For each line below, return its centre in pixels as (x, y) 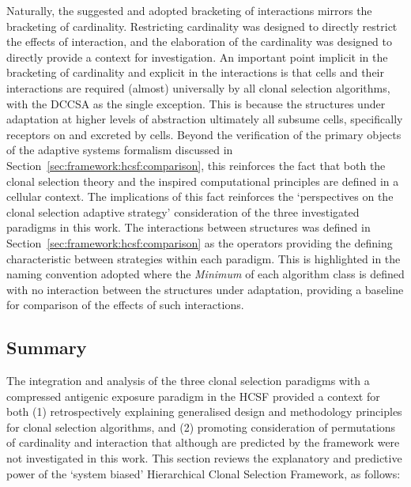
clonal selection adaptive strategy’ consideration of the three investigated (183, 211)
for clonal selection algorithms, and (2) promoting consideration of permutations (201, 427)
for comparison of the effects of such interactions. (125, 305)
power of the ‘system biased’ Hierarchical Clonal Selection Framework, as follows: (204, 473)
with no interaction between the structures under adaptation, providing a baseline (205, 289)
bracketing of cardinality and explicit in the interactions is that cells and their (195, 72)
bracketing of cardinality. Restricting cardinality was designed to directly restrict (202, 26)
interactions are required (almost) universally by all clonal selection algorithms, (198, 87)
